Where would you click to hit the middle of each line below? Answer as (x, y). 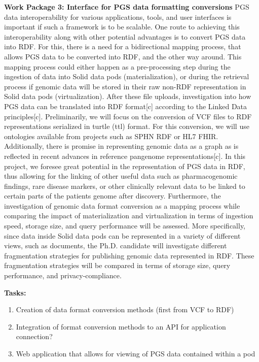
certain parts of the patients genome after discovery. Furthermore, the (113, 196)
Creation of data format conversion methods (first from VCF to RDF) (125, 309)
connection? (34, 336)
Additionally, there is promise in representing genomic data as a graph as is (121, 146)
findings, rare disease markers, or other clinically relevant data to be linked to (125, 186)
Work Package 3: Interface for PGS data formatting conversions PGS (127, 7)
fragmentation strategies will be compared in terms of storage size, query (117, 265)
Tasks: (15, 292)
